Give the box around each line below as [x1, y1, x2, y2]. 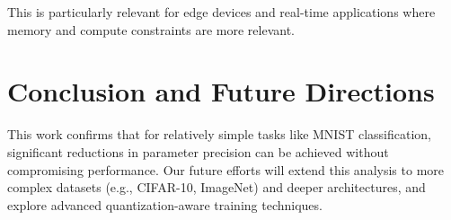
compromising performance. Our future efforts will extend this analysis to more [7, 160, 444, 179]
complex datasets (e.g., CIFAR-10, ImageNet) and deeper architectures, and [7, 178, 426, 197]
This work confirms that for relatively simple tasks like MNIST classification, [7, 125, 432, 144]
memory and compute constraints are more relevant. [7, 20, 295, 39]
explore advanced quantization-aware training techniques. [7, 195, 323, 214]
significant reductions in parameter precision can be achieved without [7, 142, 389, 161]
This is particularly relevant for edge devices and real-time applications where [7, 3, 436, 21]
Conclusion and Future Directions [7, 73, 435, 110]
